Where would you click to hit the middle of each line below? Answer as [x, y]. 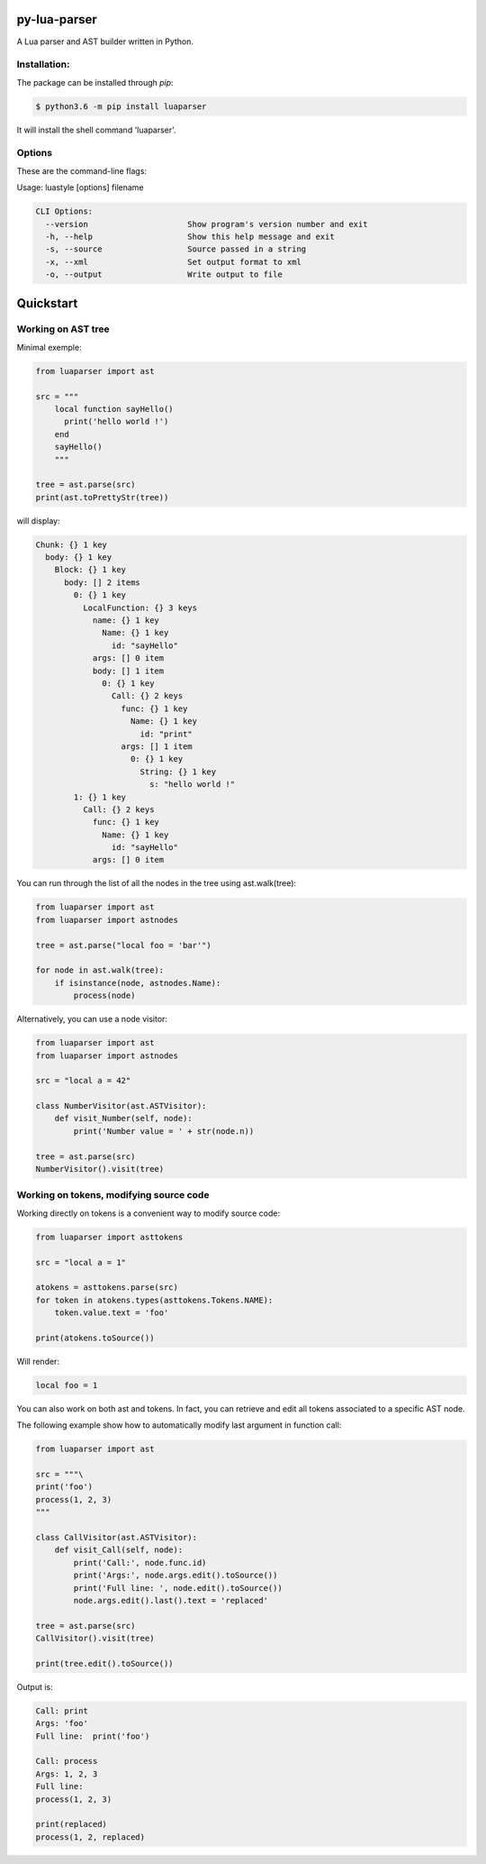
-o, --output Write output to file [164, 274]
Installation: [43, 65]
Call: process [67, 1761]
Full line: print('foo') [93, 1736]
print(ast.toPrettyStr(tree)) [102, 497]
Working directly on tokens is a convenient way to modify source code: [148, 1213]
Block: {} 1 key [90, 570]
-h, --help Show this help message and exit [190, 236]
